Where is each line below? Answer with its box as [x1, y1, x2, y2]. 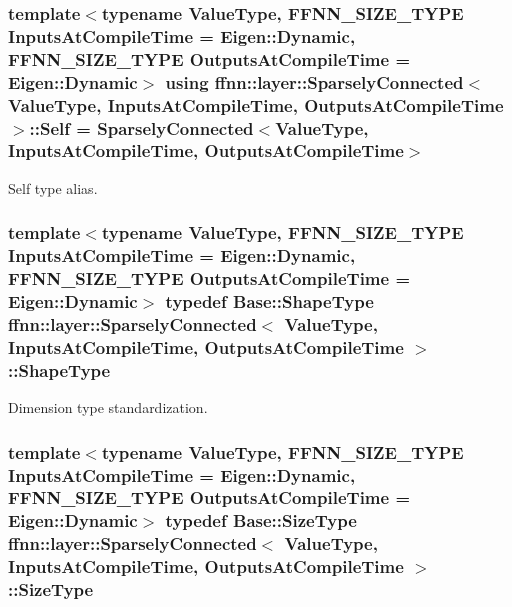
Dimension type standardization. [8, 397, 208, 418]
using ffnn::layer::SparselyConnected [165, 69, 464, 94]
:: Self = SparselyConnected [29, 115, 254, 140]
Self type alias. [8, 177, 98, 198]
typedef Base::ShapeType [165, 289, 374, 314]
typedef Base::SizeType [165, 508, 357, 533]
